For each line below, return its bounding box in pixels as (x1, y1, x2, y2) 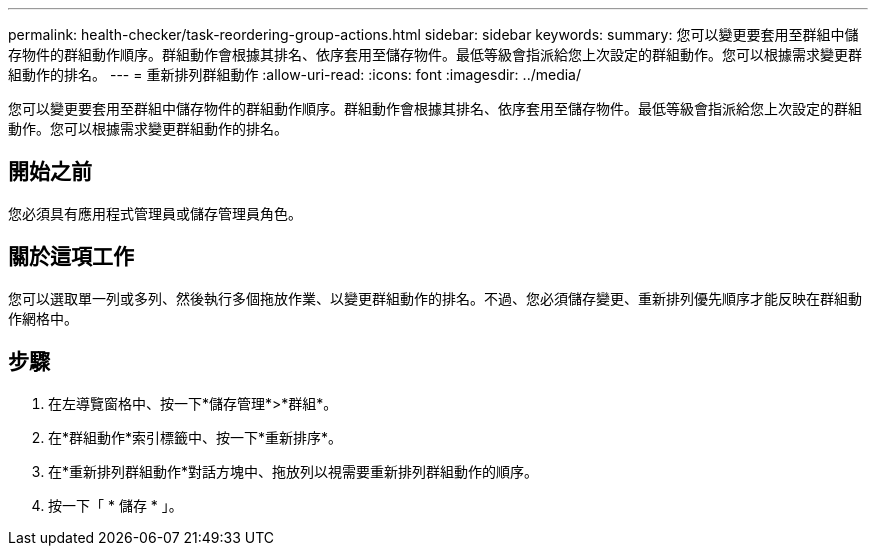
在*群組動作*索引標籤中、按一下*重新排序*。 (48, 428, 343, 446)
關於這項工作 (8, 244, 134, 270)
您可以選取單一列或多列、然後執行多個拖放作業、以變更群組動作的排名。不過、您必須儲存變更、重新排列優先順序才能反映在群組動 (8, 289, 862, 307)
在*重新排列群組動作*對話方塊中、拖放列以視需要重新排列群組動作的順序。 (48, 462, 539, 480)
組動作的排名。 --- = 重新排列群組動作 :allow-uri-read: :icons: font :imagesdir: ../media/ (8, 66, 582, 83)
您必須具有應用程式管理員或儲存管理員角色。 (8, 204, 302, 222)
